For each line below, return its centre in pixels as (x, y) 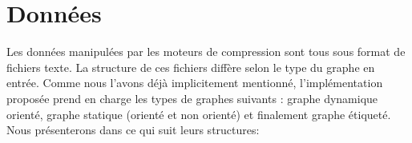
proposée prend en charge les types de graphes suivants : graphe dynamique (192, 98)
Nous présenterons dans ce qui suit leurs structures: (133, 130)
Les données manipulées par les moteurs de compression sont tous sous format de (206, 52)
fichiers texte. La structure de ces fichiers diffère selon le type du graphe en (191, 67)
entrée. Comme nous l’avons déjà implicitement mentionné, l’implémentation (195, 83)
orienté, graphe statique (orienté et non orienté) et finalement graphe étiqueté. (199, 114)
